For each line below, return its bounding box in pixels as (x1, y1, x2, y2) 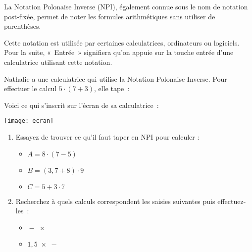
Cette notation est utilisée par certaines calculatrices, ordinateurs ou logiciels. (4, 37, 240, 48)
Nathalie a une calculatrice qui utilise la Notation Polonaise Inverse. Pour (4, 73, 227, 84)
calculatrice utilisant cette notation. (4, 56, 112, 67)
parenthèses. (4, 21, 41, 31)
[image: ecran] (4, 117, 54, 125)
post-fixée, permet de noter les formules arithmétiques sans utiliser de (4, 11, 215, 21)
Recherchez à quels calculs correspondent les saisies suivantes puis (15, 196, 215, 206)
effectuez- (217, 196, 246, 206)
